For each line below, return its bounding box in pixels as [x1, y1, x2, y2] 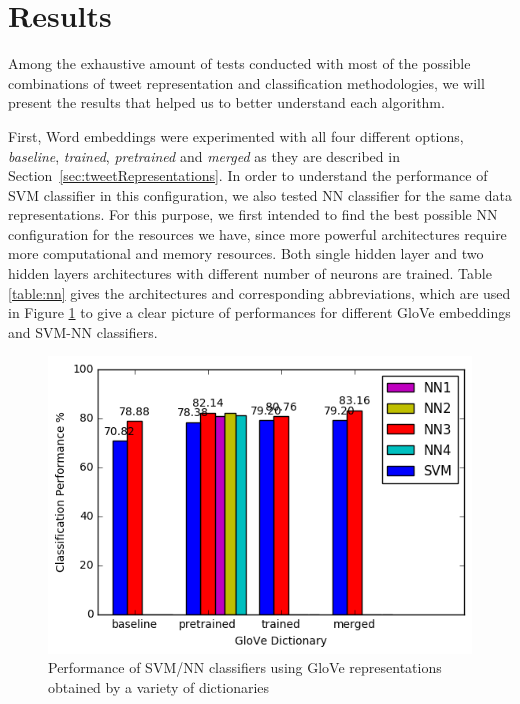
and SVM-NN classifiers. [8, 321, 158, 342]
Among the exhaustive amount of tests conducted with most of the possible [8, 53, 471, 74]
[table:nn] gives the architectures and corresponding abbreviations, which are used [8, 282, 511, 303]
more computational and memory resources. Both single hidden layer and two [8, 243, 484, 264]
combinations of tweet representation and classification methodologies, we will [8, 72, 485, 93]
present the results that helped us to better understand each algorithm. [8, 92, 445, 113]
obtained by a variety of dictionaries [48, 676, 270, 697]
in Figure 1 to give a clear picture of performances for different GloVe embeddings [8, 302, 511, 323]
